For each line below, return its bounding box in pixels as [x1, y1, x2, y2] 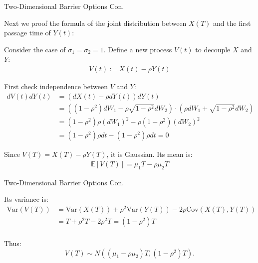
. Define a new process [103, 44, 172, 54]
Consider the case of [4, 44, 66, 54]
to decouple [195, 44, 231, 54]
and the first [213, 17, 251, 28]
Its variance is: [4, 194, 48, 204]
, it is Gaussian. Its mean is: [106, 149, 193, 159]
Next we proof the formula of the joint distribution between [4, 17, 187, 28]
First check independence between [4, 81, 108, 91]
